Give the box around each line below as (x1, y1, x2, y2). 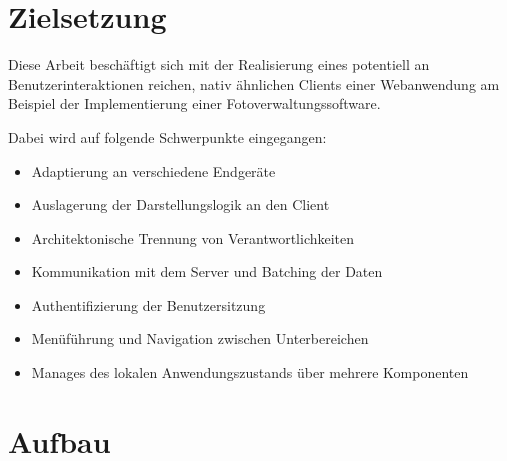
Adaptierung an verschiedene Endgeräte (31, 160, 276, 181)
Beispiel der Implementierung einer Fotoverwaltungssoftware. (8, 93, 381, 114)
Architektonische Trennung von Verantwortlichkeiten (31, 227, 355, 248)
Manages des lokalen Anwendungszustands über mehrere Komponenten (31, 362, 469, 383)
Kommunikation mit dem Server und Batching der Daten (31, 261, 383, 282)
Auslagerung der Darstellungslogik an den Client (31, 194, 330, 215)
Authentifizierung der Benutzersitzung (31, 294, 266, 315)
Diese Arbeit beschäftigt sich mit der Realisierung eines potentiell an (8, 54, 430, 75)
